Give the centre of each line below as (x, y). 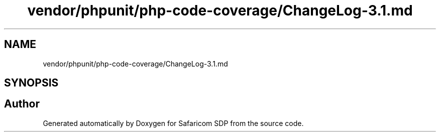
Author (22, 104)
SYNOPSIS (31, 83)
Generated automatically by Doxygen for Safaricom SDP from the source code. (173, 123)
